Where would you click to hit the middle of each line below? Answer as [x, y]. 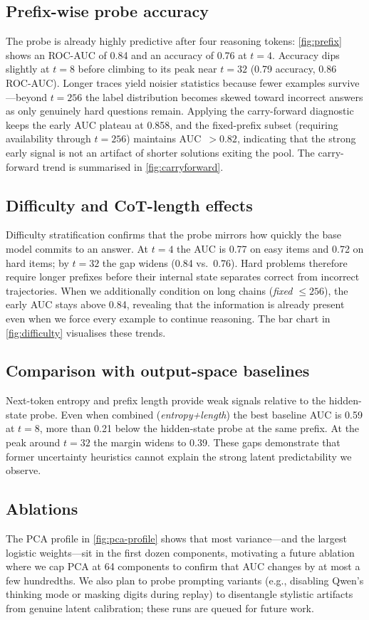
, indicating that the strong [296, 138]
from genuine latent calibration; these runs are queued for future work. [160, 608]
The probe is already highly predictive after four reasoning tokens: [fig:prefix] [174, 41]
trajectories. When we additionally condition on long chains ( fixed [149, 290]
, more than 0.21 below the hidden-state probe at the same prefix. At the [199, 428]
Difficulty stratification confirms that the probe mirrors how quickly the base [173, 235]
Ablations [42, 509]
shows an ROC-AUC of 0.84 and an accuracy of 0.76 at [126, 54]
